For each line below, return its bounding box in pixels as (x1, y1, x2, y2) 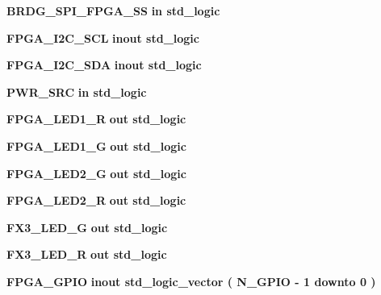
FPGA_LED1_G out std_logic (6, 137, 186, 154)
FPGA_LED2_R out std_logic (6, 192, 186, 209)
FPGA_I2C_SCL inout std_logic (6, 29, 199, 46)
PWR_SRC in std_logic (6, 83, 147, 100)
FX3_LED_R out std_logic (6, 246, 167, 263)
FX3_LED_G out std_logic (6, 218, 168, 235)
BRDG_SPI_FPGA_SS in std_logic (6, 2, 220, 19)
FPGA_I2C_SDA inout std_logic (6, 56, 202, 73)
